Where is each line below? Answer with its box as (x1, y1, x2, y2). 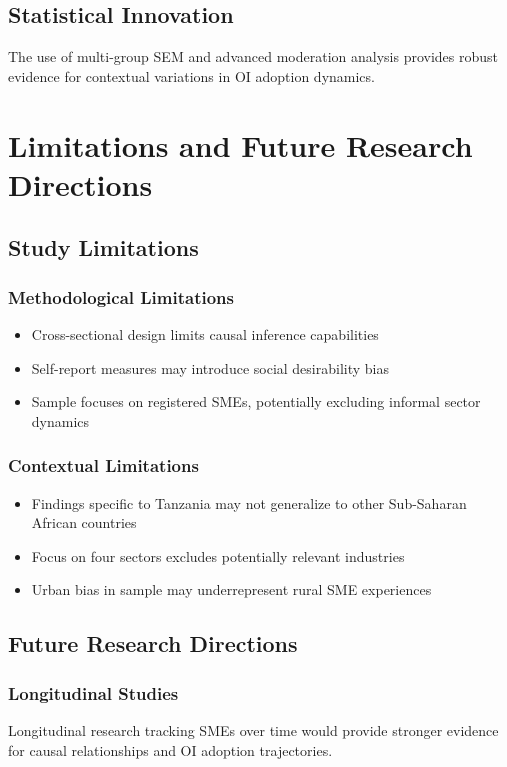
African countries (31, 512, 137, 533)
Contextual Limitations (8, 453, 199, 478)
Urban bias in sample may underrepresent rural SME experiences (31, 579, 432, 600)
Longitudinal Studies (8, 680, 179, 705)
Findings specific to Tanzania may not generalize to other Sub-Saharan (31, 492, 467, 513)
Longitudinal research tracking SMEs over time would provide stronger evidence (8, 719, 499, 740)
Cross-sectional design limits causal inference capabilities (31, 323, 379, 344)
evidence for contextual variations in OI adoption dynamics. (8, 65, 375, 86)
